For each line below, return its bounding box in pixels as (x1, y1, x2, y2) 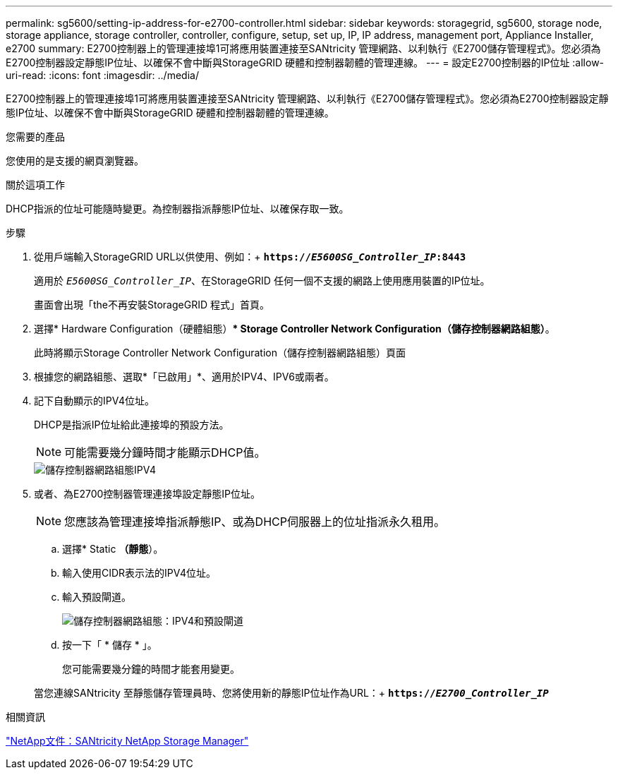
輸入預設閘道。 (62, 591, 131, 603)
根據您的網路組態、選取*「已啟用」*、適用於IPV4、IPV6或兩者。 (34, 371, 334, 383)
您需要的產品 (6, 131, 65, 143)
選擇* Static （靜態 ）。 (62, 543, 164, 555)
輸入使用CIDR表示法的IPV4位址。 (62, 567, 217, 579)
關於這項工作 (6, 179, 65, 191)
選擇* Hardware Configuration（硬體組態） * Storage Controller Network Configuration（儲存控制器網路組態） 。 (34, 323, 555, 335)
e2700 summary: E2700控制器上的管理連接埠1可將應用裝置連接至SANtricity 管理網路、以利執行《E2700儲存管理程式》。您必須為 (6, 42, 601, 54)
